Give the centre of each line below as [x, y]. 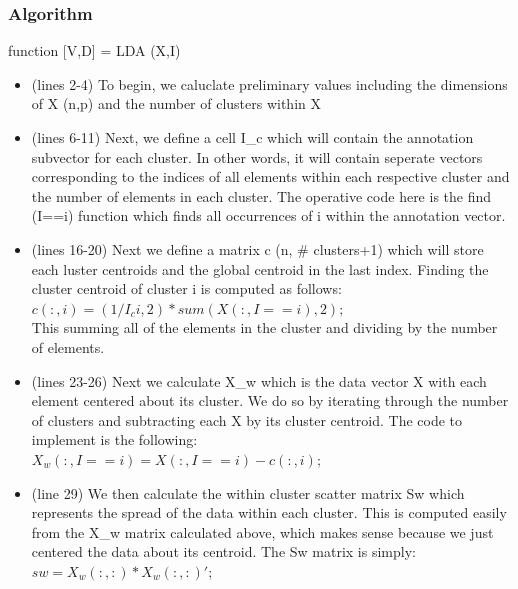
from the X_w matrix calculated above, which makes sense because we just [262, 531]
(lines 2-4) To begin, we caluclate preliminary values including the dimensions [269, 83]
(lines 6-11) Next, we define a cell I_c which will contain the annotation [252, 137]
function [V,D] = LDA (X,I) [94, 50]
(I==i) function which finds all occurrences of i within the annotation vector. [268, 215]
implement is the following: [114, 439]
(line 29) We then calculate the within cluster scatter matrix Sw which [248, 492]
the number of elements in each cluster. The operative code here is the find [261, 195]
